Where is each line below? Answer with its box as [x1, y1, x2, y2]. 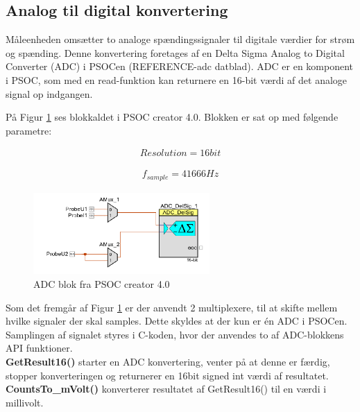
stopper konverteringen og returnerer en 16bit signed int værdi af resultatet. [6, 368, 329, 382]
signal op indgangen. [6, 86, 93, 101]
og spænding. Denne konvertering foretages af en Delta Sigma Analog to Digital [6, 45, 345, 60]
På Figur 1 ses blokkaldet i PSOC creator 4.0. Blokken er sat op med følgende [6, 110, 338, 124]
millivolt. [6, 395, 44, 409]
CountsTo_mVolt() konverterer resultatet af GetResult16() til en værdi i [6, 381, 327, 396]
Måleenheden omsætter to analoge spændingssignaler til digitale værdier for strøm [6, 32, 355, 46]
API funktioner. [6, 341, 73, 355]
